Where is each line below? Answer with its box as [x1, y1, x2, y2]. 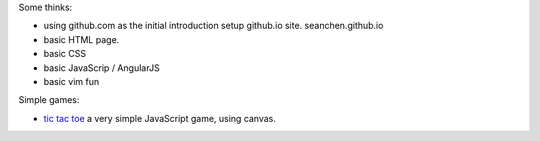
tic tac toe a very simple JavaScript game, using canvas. [43, 112, 277, 124]
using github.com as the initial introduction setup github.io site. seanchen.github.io [43, 20, 384, 32]
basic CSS [43, 48, 87, 60]
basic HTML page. [43, 33, 120, 45]
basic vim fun [43, 75, 100, 87]
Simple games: [18, 94, 80, 106]
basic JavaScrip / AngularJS [43, 61, 160, 74]
